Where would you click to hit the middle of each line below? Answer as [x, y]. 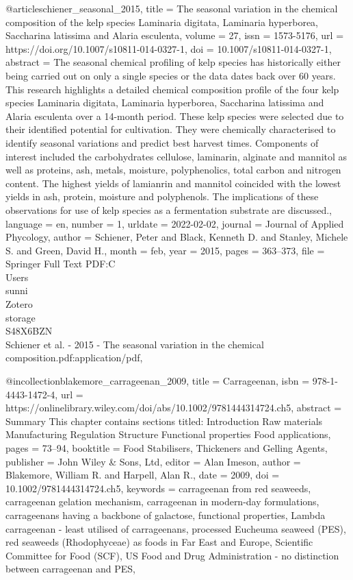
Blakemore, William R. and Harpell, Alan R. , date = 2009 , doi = [143, 475]
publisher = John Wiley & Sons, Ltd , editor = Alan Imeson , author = [153, 461]
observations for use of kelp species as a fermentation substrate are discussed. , [169, 209]
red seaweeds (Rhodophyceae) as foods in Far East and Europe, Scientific [159, 542]
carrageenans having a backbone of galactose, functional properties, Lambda [166, 515]
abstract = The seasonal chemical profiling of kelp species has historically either [173, 62]
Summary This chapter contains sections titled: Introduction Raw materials [164, 421]
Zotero [19, 304]
